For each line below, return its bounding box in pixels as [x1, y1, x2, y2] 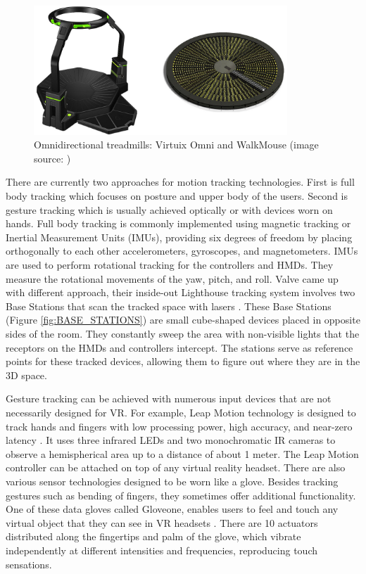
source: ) [34, 151, 71, 165]
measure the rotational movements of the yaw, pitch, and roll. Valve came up [6, 271, 339, 286]
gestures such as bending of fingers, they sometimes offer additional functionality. [6, 487, 356, 502]
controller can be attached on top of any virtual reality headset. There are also [6, 460, 346, 475]
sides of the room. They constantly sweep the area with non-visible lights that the [6, 326, 360, 341]
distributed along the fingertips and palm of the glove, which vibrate [6, 529, 301, 544]
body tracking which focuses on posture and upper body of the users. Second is [6, 189, 348, 203]
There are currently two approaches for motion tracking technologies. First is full [6, 174, 355, 189]
